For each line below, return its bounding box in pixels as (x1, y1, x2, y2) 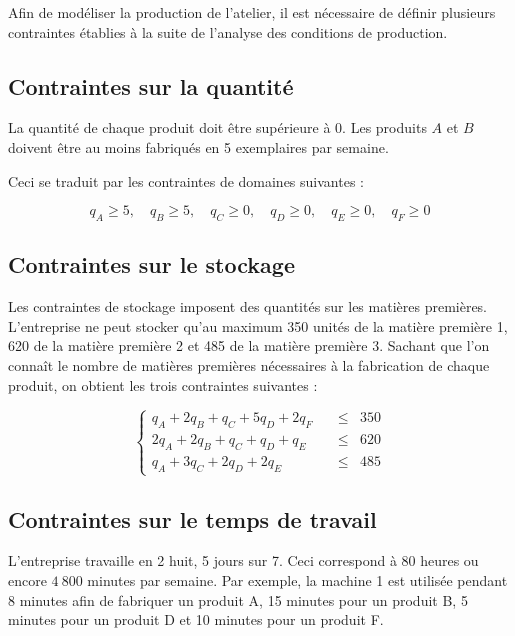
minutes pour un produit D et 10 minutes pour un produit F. (8, 609, 384, 630)
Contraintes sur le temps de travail (8, 503, 377, 534)
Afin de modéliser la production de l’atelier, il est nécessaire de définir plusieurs (8, 2, 496, 22)
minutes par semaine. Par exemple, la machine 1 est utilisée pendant (87, 569, 508, 590)
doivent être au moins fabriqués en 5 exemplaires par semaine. (8, 136, 389, 157)
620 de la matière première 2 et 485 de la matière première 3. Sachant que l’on (8, 335, 490, 356)
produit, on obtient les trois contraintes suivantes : (8, 374, 318, 395)
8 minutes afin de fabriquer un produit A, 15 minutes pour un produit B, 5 (8, 589, 468, 610)
